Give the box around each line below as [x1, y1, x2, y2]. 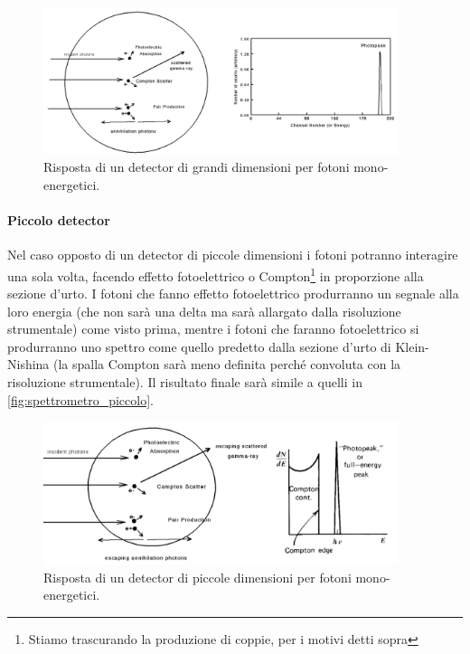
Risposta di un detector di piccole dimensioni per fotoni [43, 567, 352, 586]
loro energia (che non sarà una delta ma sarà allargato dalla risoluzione [7, 301, 401, 320]
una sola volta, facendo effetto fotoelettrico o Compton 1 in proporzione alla [7, 263, 424, 285]
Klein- [395, 336, 429, 355]
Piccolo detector [7, 211, 110, 230]
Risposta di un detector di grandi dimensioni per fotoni [43, 157, 350, 176]
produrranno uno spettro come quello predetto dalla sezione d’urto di [7, 336, 391, 355]
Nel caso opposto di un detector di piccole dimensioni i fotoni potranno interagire [7, 245, 458, 264]
